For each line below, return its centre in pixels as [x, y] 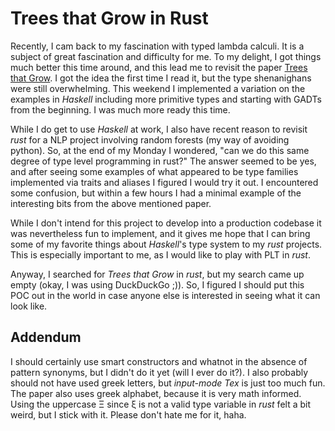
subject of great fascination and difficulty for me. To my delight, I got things [166, 56]
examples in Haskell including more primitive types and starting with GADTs [166, 99]
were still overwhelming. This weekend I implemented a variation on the [158, 88]
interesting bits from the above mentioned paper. [111, 203]
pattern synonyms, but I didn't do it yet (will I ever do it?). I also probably [159, 372]
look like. [29, 306]
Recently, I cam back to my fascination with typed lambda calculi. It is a [157, 46]
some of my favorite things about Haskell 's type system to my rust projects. [166, 244]
